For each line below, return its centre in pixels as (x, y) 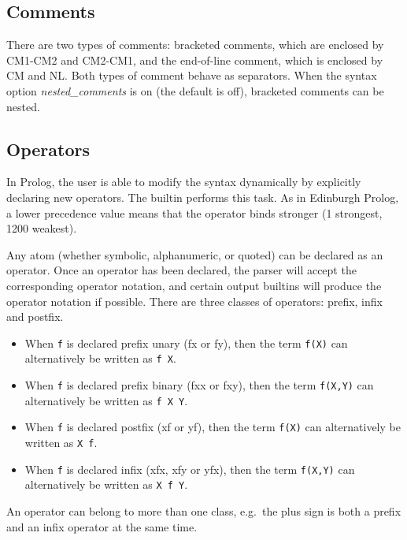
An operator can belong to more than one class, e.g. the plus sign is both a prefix (204, 510)
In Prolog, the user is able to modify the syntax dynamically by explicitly (184, 182)
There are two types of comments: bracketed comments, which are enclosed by (195, 45)
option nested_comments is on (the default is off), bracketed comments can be (195, 90)
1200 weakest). (42, 228)
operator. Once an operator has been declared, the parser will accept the (181, 270)
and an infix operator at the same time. (102, 526)
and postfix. (35, 317)
